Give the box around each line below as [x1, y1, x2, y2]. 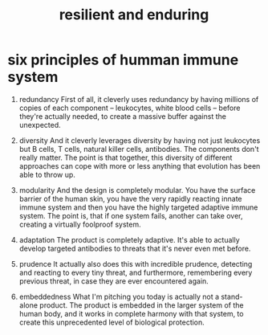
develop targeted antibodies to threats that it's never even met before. [18, 243, 251, 253]
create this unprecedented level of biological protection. [18, 317, 205, 327]
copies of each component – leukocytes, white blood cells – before [18, 103, 241, 112]
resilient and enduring [59, 6, 209, 24]
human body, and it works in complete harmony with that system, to [18, 308, 244, 318]
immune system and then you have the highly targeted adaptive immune [18, 202, 258, 212]
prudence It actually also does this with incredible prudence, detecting [18, 259, 253, 268]
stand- [221, 292, 243, 301]
